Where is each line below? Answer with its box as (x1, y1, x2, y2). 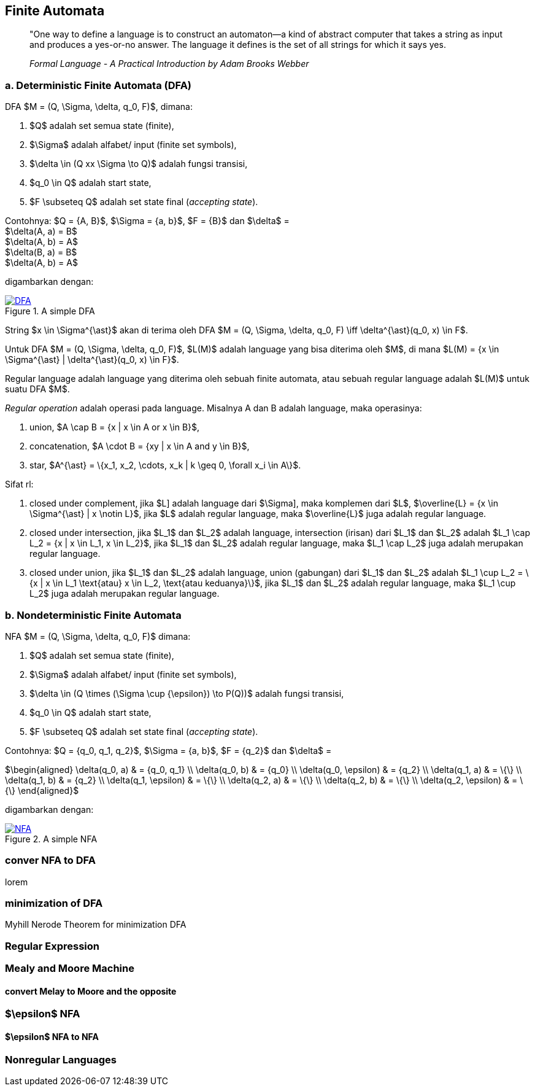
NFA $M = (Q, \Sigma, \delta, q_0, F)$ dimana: (5, 631, 191, 642)
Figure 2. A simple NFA (5, 833, 98, 844)
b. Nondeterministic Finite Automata (5, 608, 182, 621)
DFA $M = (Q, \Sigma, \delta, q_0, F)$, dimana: (5, 101, 193, 112)
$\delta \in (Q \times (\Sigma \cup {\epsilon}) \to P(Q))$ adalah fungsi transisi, (29, 688, 344, 699)
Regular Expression (5, 939, 99, 952)
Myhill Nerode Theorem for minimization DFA (5, 919, 187, 930)
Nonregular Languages (5, 1053, 117, 1066)
